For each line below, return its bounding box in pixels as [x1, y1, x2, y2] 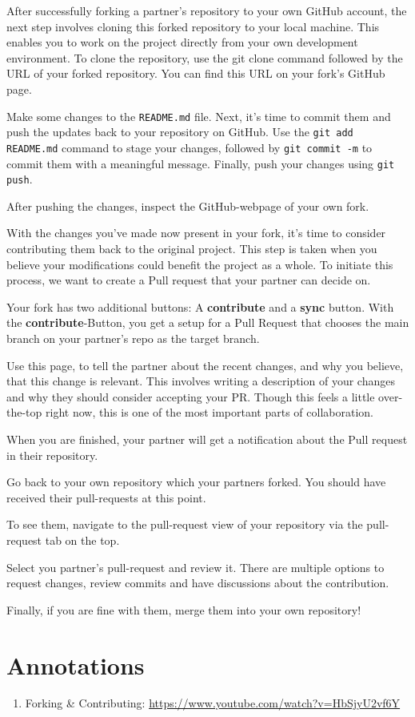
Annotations [6, 648, 145, 681]
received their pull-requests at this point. [6, 489, 206, 506]
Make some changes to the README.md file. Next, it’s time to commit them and [6, 107, 391, 124]
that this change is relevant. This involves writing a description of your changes [6, 373, 395, 389]
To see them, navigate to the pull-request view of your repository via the [6, 516, 363, 533]
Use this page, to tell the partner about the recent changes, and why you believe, [6, 356, 404, 373]
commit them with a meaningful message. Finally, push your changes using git [6, 155, 395, 171]
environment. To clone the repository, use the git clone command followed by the [6, 49, 403, 66]
